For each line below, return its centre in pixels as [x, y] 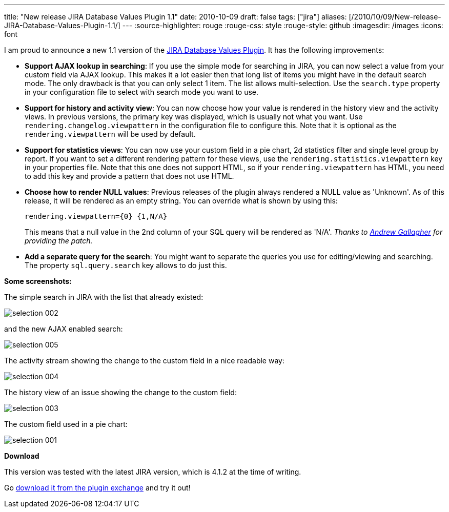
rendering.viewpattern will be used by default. [110, 134]
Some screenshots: [38, 281]
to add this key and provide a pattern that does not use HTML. [129, 176]
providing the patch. [59, 241]
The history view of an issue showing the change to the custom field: [120, 392]
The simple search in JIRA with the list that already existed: [104, 297]
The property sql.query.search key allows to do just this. [126, 265]
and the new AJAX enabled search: [64, 329]
